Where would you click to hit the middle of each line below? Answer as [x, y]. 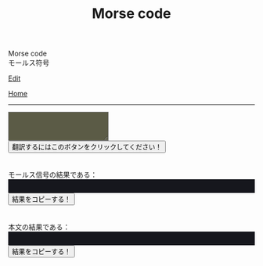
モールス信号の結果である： [53, 174]
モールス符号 [29, 63]
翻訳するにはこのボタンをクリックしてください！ [87, 147]
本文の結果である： [39, 227]
